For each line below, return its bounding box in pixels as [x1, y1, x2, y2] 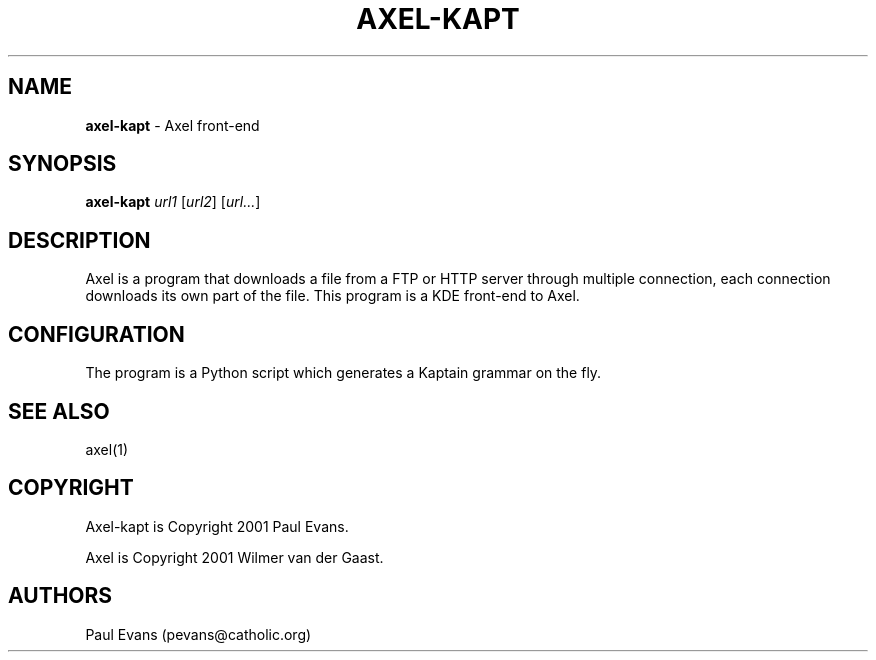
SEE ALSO [8, 398, 110, 424]
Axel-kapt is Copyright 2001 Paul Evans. [85, 517, 349, 535]
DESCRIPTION [8, 227, 151, 253]
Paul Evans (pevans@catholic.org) [85, 625, 312, 643]
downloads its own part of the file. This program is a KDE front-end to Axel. [85, 287, 580, 305]
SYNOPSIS [8, 151, 117, 177]
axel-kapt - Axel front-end [85, 116, 260, 134]
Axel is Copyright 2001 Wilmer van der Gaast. [85, 548, 384, 566]
